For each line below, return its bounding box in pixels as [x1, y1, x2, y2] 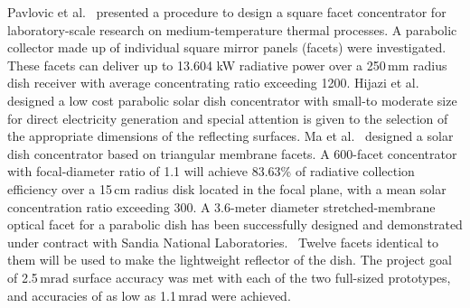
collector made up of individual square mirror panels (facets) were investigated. [7, 38, 446, 57]
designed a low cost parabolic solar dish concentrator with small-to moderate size [7, 90, 457, 109]
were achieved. [211, 285, 291, 304]
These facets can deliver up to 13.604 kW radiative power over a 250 [7, 55, 386, 74]
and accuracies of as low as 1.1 [7, 285, 176, 304]
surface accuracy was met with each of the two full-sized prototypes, [72, 267, 451, 286]
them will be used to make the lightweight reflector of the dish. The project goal [7, 250, 452, 269]
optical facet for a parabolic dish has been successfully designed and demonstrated [7, 215, 463, 234]
